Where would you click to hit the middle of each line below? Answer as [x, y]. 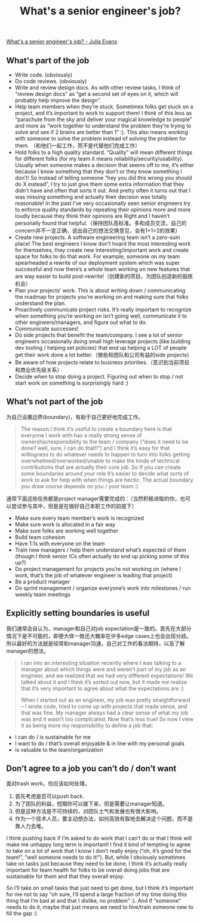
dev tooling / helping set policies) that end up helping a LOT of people [101, 348]
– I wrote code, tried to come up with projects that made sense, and [104, 706]
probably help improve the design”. [58, 100]
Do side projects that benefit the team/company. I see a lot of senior [99, 335]
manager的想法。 [28, 650]
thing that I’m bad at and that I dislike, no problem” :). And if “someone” [93, 901]
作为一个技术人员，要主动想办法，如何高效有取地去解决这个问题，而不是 [104, 819]
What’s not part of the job [55, 402]
